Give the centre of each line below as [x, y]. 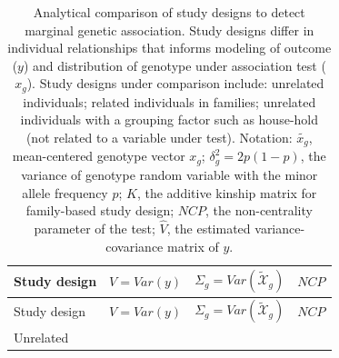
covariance [135, 246]
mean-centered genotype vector [99, 156]
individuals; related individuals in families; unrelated [169, 101]
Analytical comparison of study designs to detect [169, 12]
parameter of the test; [95, 228]
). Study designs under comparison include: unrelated [175, 83]
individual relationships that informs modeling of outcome [169, 48]
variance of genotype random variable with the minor [169, 174]
